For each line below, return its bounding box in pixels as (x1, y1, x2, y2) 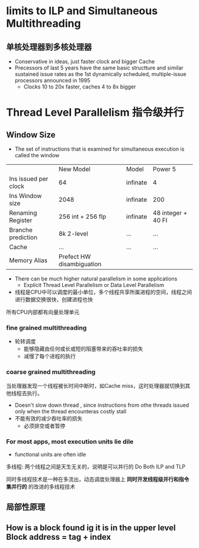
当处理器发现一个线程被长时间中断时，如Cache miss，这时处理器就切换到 (6, 382, 185, 389)
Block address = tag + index (6, 532, 111, 542)
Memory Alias (9, 256, 48, 265)
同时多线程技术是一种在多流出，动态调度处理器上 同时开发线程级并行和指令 (6, 476, 190, 483)
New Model (58, 165, 91, 173)
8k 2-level (58, 230, 88, 238)
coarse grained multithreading (6, 368, 96, 376)
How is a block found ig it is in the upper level (6, 522, 176, 533)
